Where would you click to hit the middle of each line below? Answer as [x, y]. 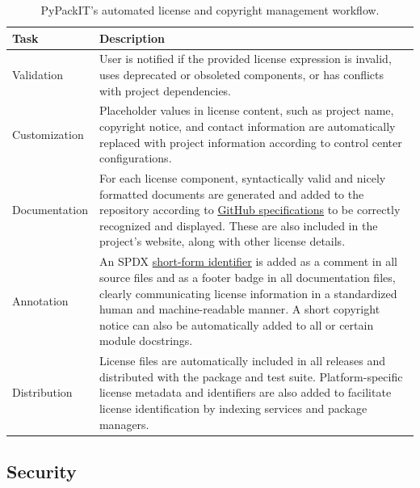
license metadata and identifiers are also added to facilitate [245, 392]
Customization [48, 134]
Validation [38, 75]
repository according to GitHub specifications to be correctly [250, 210]
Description [132, 38]
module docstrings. [146, 341]
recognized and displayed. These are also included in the [238, 225]
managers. [124, 424]
